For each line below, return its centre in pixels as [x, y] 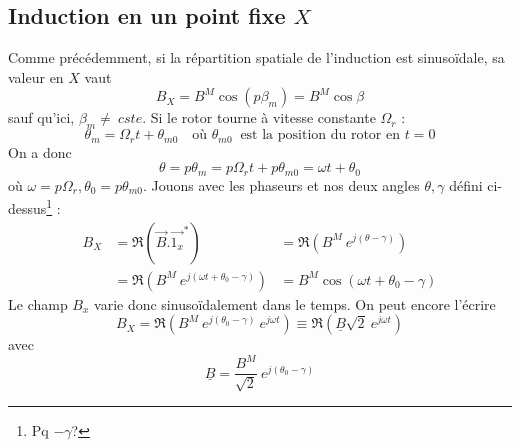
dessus [27, 207]
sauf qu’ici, [41, 117]
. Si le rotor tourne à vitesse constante [259, 117]
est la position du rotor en [320, 135]
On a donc [40, 151]
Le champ [38, 303]
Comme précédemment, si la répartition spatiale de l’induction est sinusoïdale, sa [256, 57]
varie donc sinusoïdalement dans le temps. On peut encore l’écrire [295, 303]
